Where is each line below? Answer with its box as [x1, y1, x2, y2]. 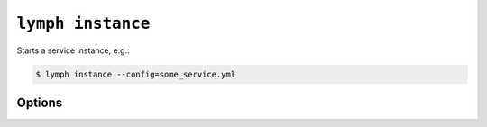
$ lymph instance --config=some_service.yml [35, 68, 236, 79]
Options [16, 95, 63, 110]
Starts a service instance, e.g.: [16, 45, 130, 56]
